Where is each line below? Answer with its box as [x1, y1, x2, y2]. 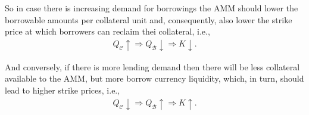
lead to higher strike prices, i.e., [5, 84, 120, 96]
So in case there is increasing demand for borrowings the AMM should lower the [5, 2, 298, 14]
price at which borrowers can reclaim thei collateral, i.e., [5, 25, 210, 38]
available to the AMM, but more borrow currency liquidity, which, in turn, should [5, 72, 304, 85]
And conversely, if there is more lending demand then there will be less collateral [5, 60, 300, 73]
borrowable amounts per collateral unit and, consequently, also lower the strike [5, 13, 292, 26]
